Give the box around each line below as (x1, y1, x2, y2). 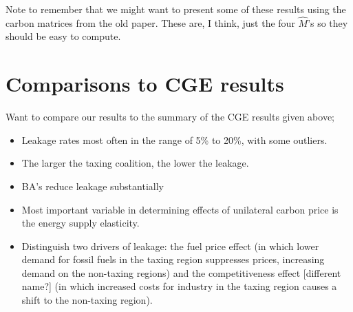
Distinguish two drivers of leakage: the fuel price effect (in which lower (21, 238, 319, 253)
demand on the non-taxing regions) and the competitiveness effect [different (21, 265, 341, 280)
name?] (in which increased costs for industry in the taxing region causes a (21, 279, 337, 293)
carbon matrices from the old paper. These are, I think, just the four (6, 15, 295, 30)
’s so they (308, 15, 348, 30)
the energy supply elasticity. (21, 216, 140, 230)
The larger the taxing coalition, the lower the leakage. (21, 156, 249, 170)
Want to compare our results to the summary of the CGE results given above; (6, 110, 335, 124)
